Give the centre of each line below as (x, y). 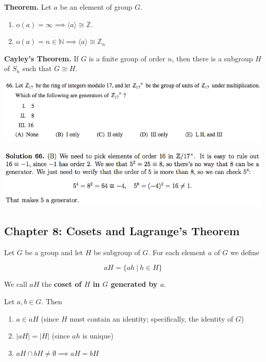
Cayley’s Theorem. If (41, 58)
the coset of (62, 284)
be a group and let (54, 252)
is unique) (98, 336)
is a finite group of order (127, 58)
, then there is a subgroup (213, 58)
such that (37, 68)
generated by (134, 284)
